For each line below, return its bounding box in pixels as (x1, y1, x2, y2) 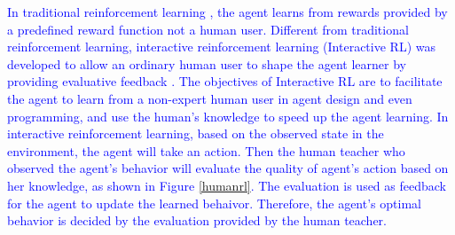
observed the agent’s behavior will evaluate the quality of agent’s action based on (7, 159, 449, 177)
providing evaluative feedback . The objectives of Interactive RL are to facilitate (7, 72, 443, 90)
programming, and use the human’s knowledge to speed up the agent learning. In (7, 106, 449, 125)
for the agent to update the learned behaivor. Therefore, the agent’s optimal (7, 193, 421, 212)
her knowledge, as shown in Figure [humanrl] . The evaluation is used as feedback (7, 176, 446, 194)
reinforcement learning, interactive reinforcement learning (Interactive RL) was (7, 37, 435, 56)
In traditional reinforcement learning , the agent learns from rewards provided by (7, 3, 448, 20)
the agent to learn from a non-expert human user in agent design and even (7, 89, 412, 107)
